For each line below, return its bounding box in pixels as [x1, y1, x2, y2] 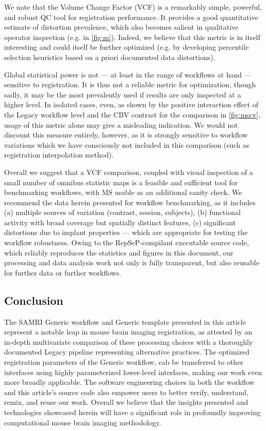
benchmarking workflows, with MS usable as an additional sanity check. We [4, 187, 242, 198]
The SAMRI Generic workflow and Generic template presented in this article [4, 316, 246, 327]
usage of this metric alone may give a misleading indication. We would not [4, 119, 238, 130]
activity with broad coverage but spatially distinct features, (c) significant [4, 217, 236, 227]
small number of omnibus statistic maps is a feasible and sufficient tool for [4, 177, 238, 187]
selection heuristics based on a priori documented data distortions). [4, 51, 216, 62]
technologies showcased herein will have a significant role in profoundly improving [4, 406, 261, 417]
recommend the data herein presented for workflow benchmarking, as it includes [4, 197, 256, 207]
